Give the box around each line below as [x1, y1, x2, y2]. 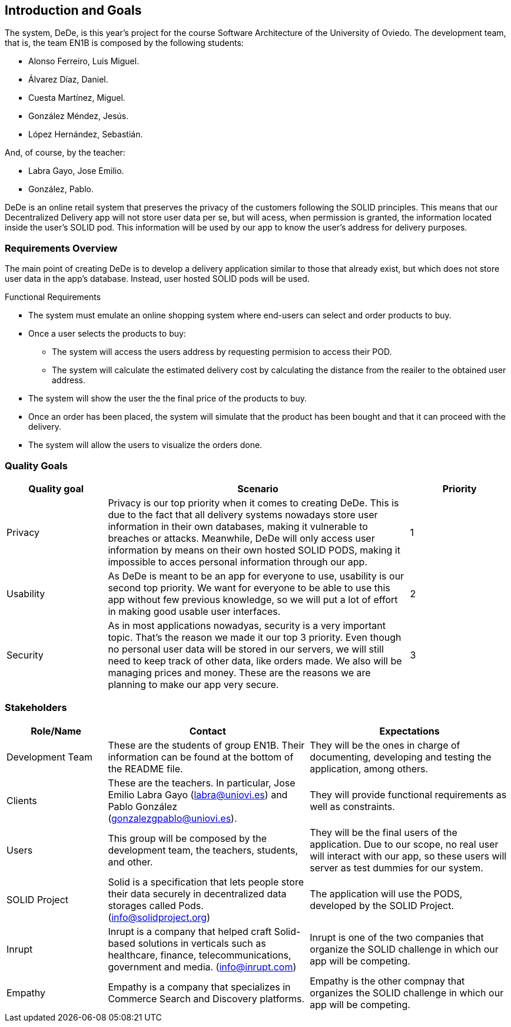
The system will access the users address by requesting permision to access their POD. [52, 347, 392, 357]
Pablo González [108, 800, 177, 812]
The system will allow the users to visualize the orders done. [28, 440, 263, 450]
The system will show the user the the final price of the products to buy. [28, 393, 307, 404]
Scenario [237, 482, 278, 495]
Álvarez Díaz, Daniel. [28, 74, 108, 85]
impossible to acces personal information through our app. [108, 555, 367, 568]
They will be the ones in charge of [310, 739, 460, 751]
